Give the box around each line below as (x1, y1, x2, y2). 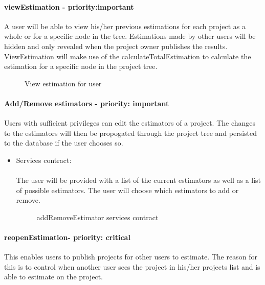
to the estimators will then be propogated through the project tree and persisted (4, 127, 257, 138)
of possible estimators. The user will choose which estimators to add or (16, 184, 239, 195)
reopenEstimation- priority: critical (4, 232, 130, 243)
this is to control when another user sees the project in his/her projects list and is (4, 261, 260, 272)
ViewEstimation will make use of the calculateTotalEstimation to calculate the (4, 51, 251, 61)
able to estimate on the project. (4, 271, 103, 282)
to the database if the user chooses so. (4, 137, 123, 148)
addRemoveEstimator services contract (36, 211, 159, 222)
